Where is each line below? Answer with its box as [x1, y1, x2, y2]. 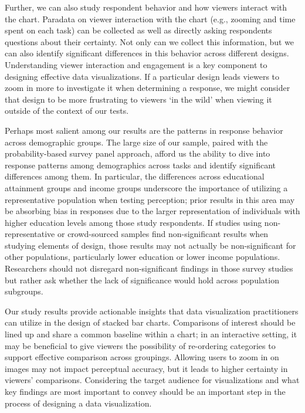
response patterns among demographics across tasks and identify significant [5, 158, 276, 171]
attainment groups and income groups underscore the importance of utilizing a [5, 181, 288, 194]
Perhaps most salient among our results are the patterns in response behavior [5, 124, 283, 136]
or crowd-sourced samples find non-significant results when [57, 228, 269, 240]
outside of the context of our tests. [5, 104, 129, 117]
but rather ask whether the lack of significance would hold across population [5, 273, 279, 286]
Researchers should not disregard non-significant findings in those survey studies [5, 262, 293, 275]
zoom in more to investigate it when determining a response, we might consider [5, 82, 290, 94]
